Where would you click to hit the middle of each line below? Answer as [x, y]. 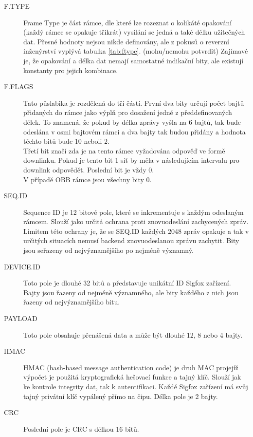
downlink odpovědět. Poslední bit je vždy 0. [89, 169]
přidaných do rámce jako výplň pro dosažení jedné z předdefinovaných [128, 112]
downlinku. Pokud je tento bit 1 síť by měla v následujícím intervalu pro [131, 160]
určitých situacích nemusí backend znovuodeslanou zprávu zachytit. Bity [131, 240]
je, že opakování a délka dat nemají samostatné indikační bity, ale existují [134, 60]
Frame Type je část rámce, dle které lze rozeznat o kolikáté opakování [128, 22]
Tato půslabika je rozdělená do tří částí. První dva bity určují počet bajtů [134, 103]
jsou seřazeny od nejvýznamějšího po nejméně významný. [108, 250]
